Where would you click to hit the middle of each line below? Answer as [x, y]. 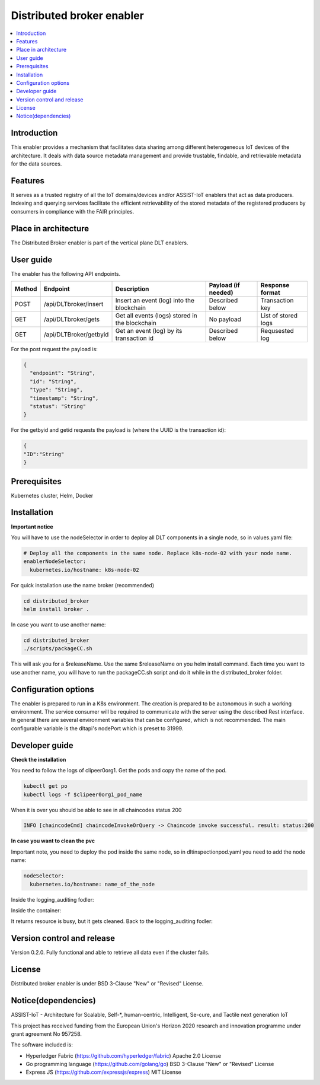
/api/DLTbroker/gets [72, 319]
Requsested [278, 331]
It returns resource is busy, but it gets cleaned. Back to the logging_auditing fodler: [112, 921]
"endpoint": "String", [63, 373]
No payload [225, 319]
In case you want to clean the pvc [53, 841]
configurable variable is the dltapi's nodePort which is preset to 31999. [97, 728]
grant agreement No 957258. [47, 1034]
